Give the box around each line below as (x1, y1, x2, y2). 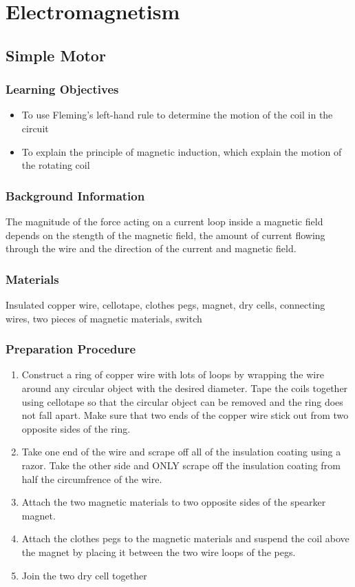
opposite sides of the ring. (21, 421, 131, 435)
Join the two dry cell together (21, 568, 147, 582)
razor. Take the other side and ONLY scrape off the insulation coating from (21, 457, 341, 472)
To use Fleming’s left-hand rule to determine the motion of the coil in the (21, 107, 333, 122)
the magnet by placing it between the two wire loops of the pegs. (21, 544, 296, 559)
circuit (21, 121, 49, 135)
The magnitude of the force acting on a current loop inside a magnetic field (6, 214, 323, 228)
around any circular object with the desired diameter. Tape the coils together (21, 380, 348, 395)
